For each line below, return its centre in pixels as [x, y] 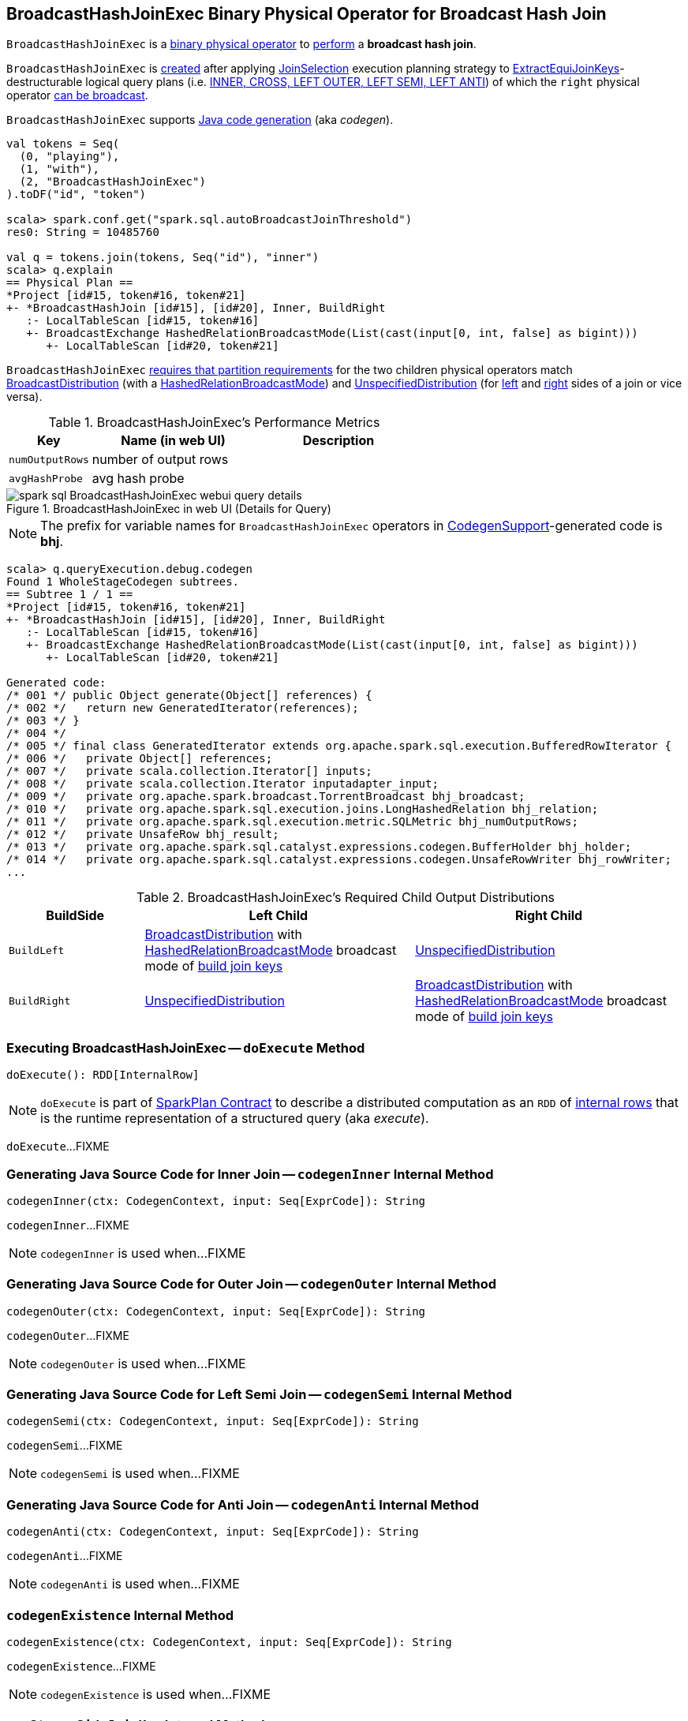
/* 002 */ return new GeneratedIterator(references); [183, 708]
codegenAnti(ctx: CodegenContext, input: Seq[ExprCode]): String [213, 1532]
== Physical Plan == [70, 283]
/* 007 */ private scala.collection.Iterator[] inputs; [189, 771]
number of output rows [160, 460]
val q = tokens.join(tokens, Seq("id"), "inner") [163, 258]
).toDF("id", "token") [77, 195]
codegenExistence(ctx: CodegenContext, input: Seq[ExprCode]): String [229, 1642]
